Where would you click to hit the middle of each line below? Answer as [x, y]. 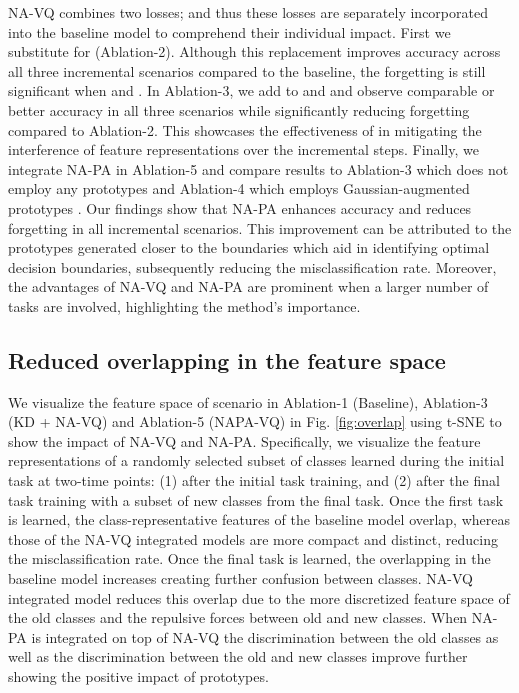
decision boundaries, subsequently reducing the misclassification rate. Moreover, [252, 266]
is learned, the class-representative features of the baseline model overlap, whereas [259, 519]
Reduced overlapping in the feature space [227, 359]
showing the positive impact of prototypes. [138, 676]
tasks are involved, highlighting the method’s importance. [184, 305]
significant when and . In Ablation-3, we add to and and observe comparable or [251, 90]
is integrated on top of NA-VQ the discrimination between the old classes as [265, 636]
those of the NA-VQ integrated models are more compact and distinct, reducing [253, 538]
